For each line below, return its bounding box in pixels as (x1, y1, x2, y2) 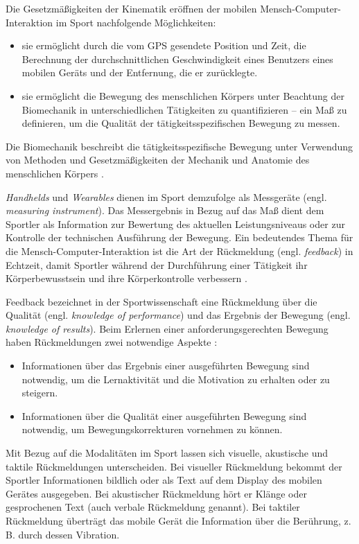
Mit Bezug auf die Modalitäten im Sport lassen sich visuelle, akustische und (6, 446, 329, 460)
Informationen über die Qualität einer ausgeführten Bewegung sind (21, 408, 307, 423)
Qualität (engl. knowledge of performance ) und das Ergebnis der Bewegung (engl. (6, 308, 351, 322)
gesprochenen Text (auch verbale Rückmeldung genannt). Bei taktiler (6, 500, 300, 514)
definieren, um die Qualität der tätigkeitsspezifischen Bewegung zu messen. (21, 116, 340, 130)
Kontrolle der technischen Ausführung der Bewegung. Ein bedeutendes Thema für (6, 230, 353, 245)
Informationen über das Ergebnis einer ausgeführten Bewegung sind (21, 358, 310, 373)
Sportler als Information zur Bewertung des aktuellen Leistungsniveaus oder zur (6, 216, 345, 231)
